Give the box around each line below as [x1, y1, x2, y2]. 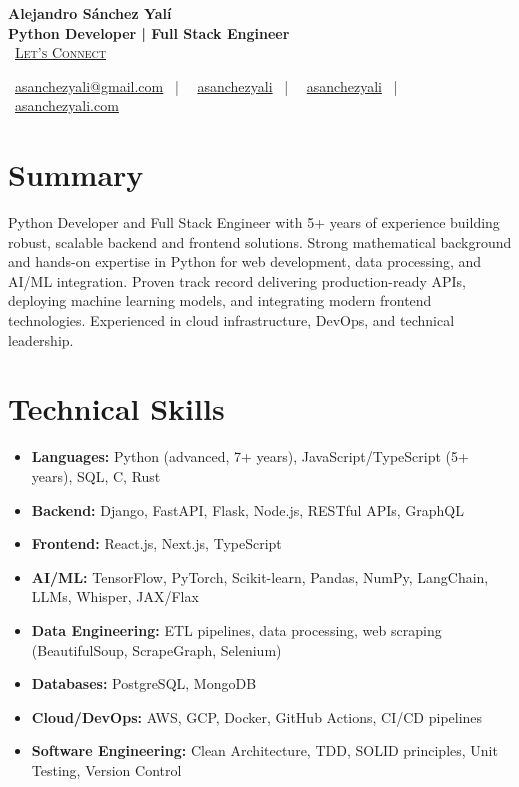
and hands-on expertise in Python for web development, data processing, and [8, 251, 482, 272]
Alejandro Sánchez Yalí [8, 3, 172, 23]
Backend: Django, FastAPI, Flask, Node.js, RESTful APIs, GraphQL [31, 499, 464, 520]
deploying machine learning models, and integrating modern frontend [8, 290, 432, 311]
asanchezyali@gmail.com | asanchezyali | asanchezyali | [15, 75, 398, 96]
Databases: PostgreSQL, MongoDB [31, 673, 257, 694]
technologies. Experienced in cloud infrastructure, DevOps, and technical [8, 310, 455, 331]
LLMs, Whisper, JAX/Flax [31, 586, 199, 607]
